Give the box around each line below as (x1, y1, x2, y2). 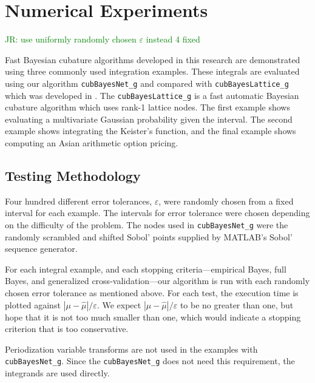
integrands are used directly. (5, 367, 110, 379)
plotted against (5, 298, 61, 311)
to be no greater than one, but (180, 298, 294, 311)
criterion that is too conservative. (5, 322, 129, 335)
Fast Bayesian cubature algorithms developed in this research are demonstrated (5, 53, 300, 66)
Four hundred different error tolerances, (5, 194, 152, 207)
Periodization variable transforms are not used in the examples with (5, 342, 258, 355)
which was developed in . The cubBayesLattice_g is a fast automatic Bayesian (5, 89, 299, 101)
